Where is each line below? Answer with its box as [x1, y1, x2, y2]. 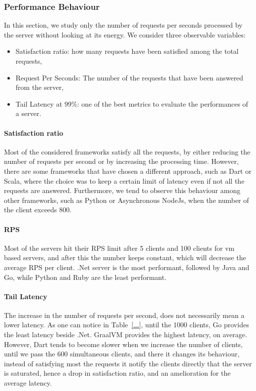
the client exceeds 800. [4, 204, 72, 215]
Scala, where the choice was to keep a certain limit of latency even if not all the [4, 175, 245, 186]
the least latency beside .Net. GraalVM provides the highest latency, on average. [4, 329, 247, 340]
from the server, [15, 82, 64, 92]
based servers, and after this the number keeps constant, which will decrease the [4, 252, 246, 263]
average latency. [4, 378, 52, 388]
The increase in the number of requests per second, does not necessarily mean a [4, 310, 245, 320]
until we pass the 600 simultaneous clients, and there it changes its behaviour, [4, 349, 240, 359]
